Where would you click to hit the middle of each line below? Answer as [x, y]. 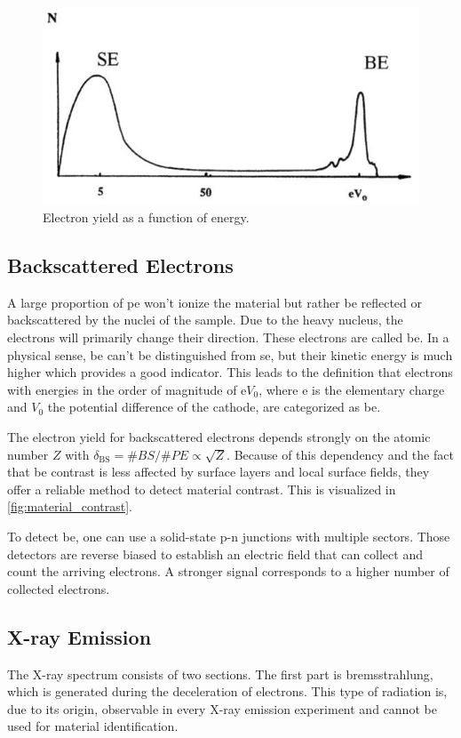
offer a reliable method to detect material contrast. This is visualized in [202, 489]
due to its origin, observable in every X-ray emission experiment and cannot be [222, 708]
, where [278, 389]
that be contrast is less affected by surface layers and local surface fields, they [219, 472]
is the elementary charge [378, 389]
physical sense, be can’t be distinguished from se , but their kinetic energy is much [230, 354]
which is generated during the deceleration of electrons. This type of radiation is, [227, 691]
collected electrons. [59, 588]
